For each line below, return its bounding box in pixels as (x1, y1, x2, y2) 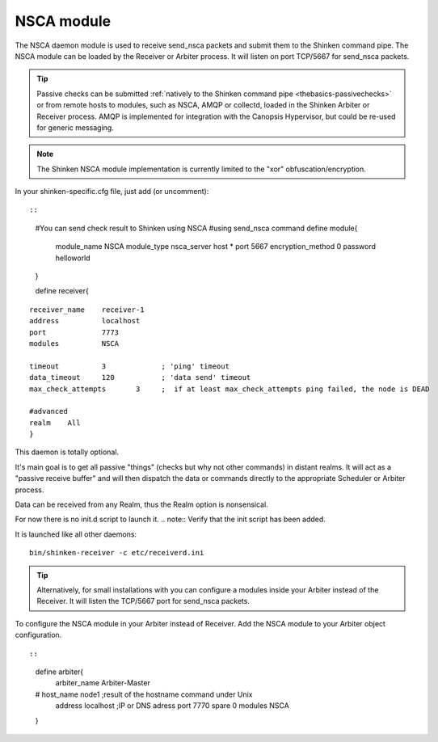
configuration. (15, 630, 62, 640)
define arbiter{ (35, 667, 84, 677)
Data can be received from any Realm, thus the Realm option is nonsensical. (15, 500, 268, 509)
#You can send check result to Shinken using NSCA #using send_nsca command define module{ (35, 223, 358, 233)
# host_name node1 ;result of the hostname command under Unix (35, 689, 253, 699)
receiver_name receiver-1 (29, 305, 145, 314)
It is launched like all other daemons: (15, 529, 137, 539)
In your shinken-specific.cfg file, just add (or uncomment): (15, 187, 209, 196)
